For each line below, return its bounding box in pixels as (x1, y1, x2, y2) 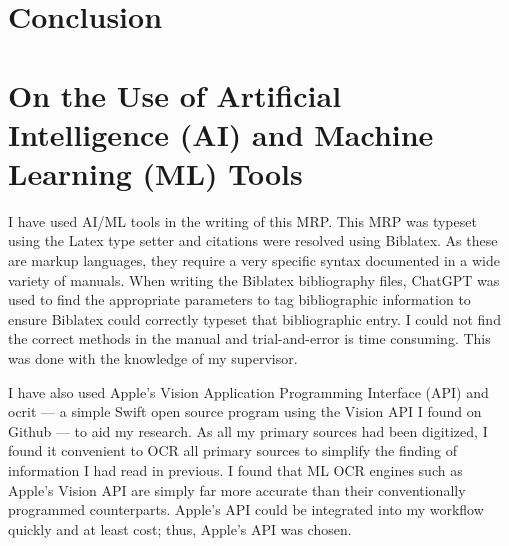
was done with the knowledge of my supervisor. (8, 348, 298, 369)
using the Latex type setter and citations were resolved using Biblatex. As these (8, 230, 498, 251)
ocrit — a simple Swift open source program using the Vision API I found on (8, 401, 482, 422)
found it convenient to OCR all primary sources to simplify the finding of (8, 440, 457, 461)
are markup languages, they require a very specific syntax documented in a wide (8, 250, 500, 271)
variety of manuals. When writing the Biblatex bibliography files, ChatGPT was (8, 269, 500, 290)
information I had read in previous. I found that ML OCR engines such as (8, 460, 463, 480)
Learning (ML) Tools (8, 152, 303, 193)
